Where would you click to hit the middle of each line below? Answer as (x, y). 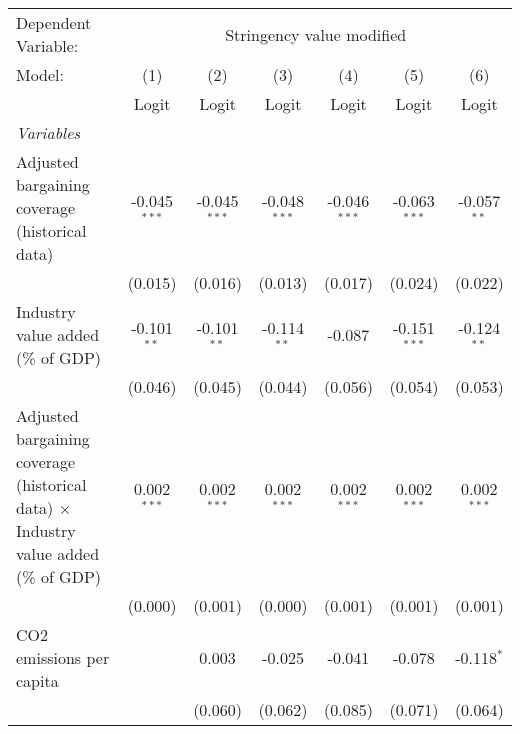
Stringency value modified (316, 34)
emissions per (63, 657)
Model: (40, 74)
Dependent (54, 22)
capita (37, 680)
